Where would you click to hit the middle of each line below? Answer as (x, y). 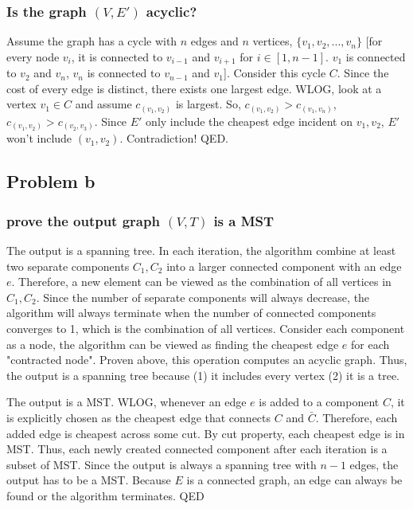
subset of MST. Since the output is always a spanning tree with (162, 464)
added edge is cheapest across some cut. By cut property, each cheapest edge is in (206, 433)
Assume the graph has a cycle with (92, 41)
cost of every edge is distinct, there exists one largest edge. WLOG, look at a (194, 88)
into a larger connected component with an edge (284, 266)
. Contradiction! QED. (174, 138)
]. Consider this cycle (275, 73)
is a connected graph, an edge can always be (294, 480)
